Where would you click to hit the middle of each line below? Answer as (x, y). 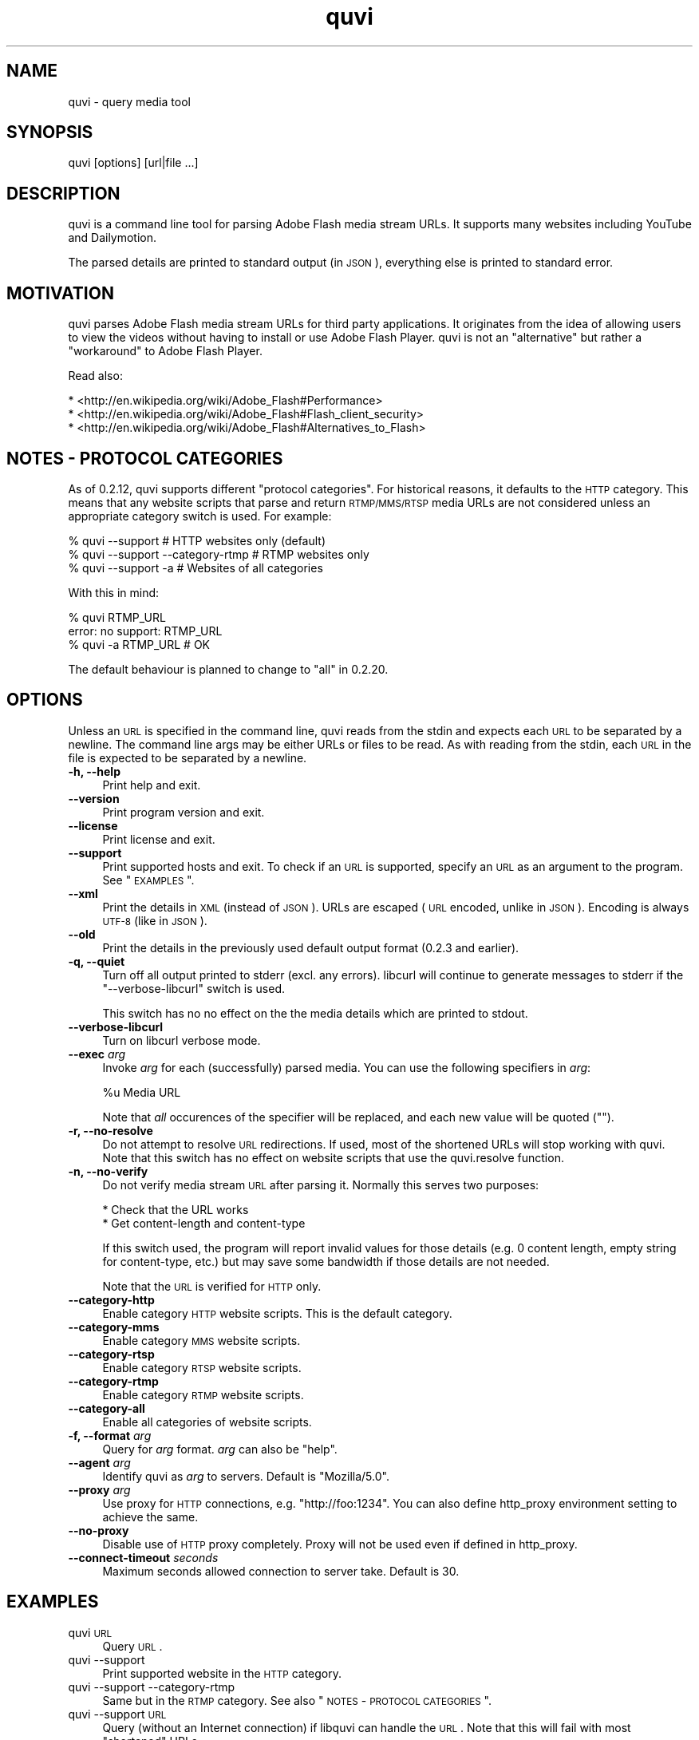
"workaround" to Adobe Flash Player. (165, 351)
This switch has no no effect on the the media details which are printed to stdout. (315, 1013)
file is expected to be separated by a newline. (188, 757)
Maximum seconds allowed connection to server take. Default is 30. (281, 1571)
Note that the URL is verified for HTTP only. (212, 1286)
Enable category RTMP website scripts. (203, 1394)
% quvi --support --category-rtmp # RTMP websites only (219, 554)
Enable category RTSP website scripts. (202, 1367)
